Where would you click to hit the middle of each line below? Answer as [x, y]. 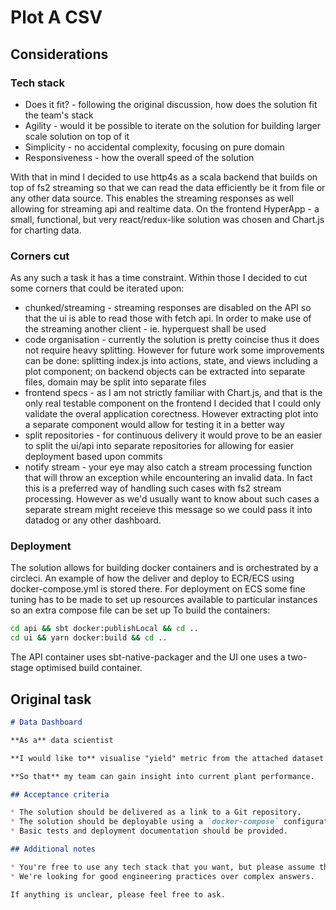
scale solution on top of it [77, 136]
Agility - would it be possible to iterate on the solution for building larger [172, 125]
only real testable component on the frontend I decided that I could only [173, 403]
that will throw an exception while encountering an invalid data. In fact [168, 478]
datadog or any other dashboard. [93, 520]
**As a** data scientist [62, 740]
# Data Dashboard [46, 722]
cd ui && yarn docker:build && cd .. [89, 638]
